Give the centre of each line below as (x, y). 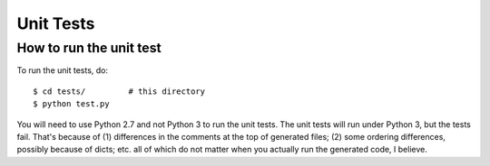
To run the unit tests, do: (63, 70)
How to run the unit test (89, 48)
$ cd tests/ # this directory (119, 91)
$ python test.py (71, 104)
